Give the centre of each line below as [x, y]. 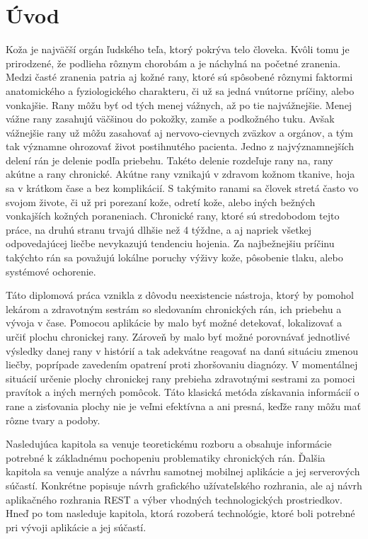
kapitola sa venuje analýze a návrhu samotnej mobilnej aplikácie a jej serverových [183, 471]
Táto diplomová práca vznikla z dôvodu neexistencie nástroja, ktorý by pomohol [180, 295]
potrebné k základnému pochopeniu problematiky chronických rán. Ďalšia [166, 457]
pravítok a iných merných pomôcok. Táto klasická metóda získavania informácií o [183, 392]
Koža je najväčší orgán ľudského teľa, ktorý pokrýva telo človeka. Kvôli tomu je [178, 49]
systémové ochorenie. [51, 271]
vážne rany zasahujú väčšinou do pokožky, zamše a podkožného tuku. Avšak [170, 119]
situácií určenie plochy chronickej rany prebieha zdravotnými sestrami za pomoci [180, 378]
